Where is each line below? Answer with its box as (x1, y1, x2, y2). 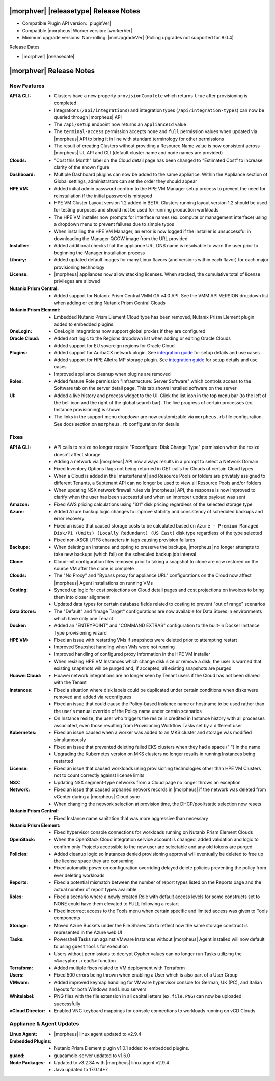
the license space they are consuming (54, 858, 134, 864)
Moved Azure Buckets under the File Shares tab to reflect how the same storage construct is (54, 922, 248, 928)
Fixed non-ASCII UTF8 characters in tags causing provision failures (54, 537, 196, 543)
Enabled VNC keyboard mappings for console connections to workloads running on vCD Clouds (54, 1008, 256, 1014)
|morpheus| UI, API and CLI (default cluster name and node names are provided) (54, 150, 223, 156)
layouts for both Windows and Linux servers (54, 986, 147, 992)
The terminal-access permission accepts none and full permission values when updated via (54, 128, 257, 135)
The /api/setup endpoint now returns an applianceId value (54, 121, 186, 127)
